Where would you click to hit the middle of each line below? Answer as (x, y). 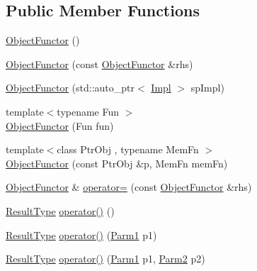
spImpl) (207, 88)
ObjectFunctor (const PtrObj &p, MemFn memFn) (117, 163)
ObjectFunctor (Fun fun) (60, 125)
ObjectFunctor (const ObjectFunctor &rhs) (99, 63)
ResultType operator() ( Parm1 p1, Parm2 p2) (105, 259)
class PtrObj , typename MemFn (128, 149)
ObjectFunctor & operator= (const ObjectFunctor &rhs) (129, 187)
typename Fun (88, 111)
